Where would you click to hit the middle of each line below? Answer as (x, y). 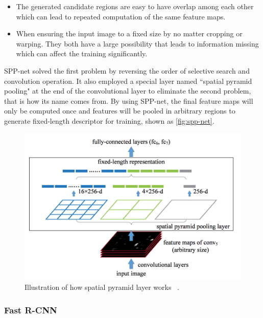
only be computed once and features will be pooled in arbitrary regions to (120, 111)
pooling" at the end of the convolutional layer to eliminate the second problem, (128, 91)
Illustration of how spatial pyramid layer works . (102, 287)
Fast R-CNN (31, 310)
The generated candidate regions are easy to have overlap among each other (135, 6)
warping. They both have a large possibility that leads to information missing (137, 43)
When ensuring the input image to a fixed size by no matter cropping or (129, 33)
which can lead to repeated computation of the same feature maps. (121, 16)
